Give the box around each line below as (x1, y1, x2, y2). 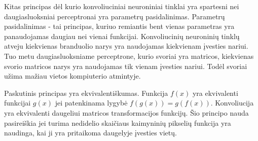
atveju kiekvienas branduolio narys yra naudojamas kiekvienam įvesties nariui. (4, 41, 248, 51)
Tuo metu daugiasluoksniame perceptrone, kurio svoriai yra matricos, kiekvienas (4, 50, 254, 61)
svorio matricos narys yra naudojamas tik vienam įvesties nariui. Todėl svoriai (4, 60, 247, 71)
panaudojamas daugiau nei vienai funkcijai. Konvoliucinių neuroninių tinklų (4, 30, 240, 41)
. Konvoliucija (210, 97, 254, 108)
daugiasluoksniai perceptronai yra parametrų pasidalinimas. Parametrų (4, 11, 225, 21)
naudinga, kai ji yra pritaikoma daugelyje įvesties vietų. (4, 127, 177, 138)
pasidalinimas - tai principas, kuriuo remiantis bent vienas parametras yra (4, 21, 235, 31)
